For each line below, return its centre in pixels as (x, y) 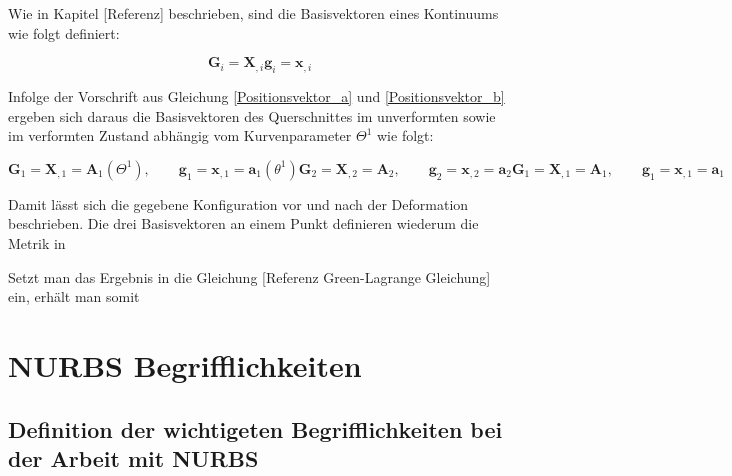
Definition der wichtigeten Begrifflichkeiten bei (255, 428)
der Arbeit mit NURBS (133, 457)
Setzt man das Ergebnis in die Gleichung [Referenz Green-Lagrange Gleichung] (249, 276)
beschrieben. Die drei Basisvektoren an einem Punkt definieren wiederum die (243, 223)
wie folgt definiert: (64, 32)
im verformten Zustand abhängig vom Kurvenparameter (180, 135)
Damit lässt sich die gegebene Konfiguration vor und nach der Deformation (238, 203)
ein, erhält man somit (74, 296)
